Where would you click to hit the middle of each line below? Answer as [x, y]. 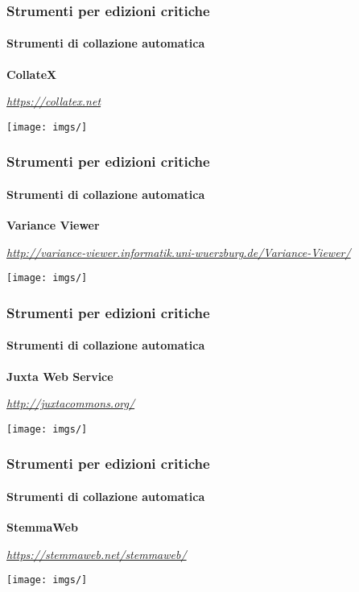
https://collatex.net [54, 101]
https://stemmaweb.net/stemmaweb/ [97, 554]
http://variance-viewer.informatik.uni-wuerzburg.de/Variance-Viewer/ [179, 252]
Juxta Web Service [60, 376]
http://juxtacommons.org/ [71, 403]
